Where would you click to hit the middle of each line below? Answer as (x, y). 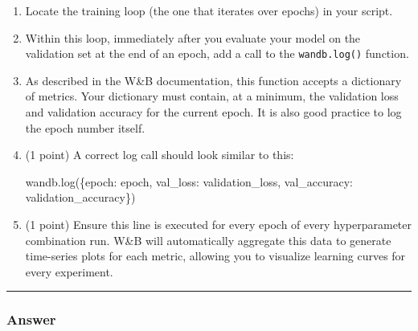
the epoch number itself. (85, 127)
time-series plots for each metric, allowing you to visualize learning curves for (215, 256)
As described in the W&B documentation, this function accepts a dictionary (213, 80)
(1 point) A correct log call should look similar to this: (160, 155)
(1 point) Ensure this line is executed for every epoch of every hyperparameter (218, 224)
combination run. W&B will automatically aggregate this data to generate (208, 240)
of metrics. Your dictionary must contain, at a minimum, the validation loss (212, 96)
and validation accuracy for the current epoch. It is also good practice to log (213, 112)
